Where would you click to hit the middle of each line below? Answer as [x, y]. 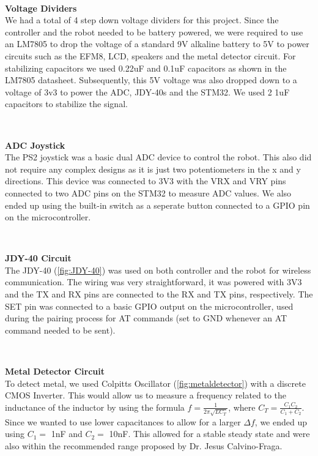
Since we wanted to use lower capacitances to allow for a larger [123, 421]
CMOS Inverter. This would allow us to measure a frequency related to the [146, 395]
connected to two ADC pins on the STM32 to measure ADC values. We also [148, 192]
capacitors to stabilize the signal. [66, 104]
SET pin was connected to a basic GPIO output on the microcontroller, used [149, 306]
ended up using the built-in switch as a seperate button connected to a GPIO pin [157, 205]
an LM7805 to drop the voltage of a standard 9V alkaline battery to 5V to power [157, 44]
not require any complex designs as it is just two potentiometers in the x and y [153, 169]
